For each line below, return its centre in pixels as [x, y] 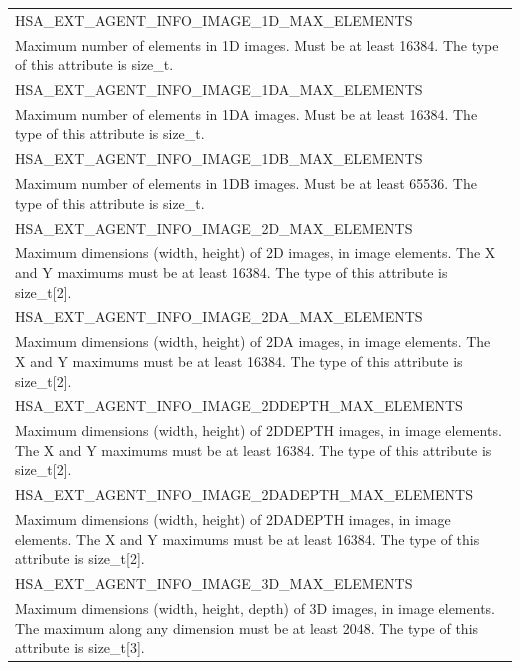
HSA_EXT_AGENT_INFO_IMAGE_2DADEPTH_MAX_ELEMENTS [244, 494]
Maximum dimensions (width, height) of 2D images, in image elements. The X [255, 252]
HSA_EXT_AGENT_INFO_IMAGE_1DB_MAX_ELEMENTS [219, 158]
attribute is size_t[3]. [80, 647]
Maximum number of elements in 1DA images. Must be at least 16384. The [246, 113]
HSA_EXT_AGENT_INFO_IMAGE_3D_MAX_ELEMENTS [214, 583]
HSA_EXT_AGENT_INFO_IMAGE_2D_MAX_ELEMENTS [214, 227]
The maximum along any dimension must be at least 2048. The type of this [247, 627]
